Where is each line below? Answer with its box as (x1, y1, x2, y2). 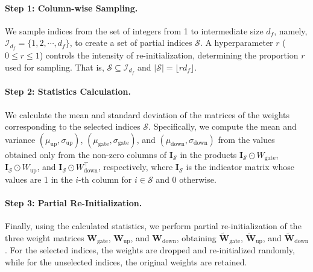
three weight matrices (5, 231, 84, 244)
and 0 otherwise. (156, 172, 217, 185)
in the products (180, 148, 237, 160)
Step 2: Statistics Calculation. (5, 85, 131, 98)
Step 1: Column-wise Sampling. (5, 1, 138, 14)
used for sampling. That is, (5, 60, 104, 73)
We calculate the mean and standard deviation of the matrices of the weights (5, 108, 290, 121)
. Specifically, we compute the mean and (148, 120, 297, 133)
